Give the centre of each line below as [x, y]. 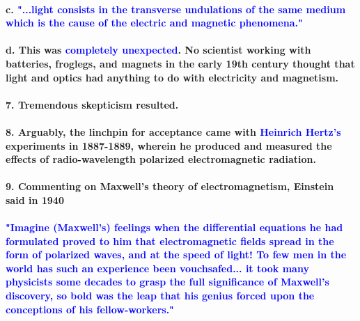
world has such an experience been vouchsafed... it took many [157, 268]
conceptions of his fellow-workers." [90, 309]
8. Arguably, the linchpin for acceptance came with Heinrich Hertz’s [173, 131]
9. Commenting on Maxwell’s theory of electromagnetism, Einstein [170, 186]
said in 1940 [35, 199]
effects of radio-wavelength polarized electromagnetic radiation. [161, 159]
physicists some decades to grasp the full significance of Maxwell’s [167, 282]
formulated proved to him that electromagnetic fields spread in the [170, 241]
